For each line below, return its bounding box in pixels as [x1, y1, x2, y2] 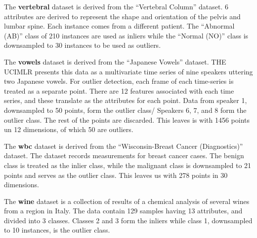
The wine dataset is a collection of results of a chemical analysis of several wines [4, 196, 250, 206]
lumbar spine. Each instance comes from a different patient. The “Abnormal [4, 21, 235, 31]
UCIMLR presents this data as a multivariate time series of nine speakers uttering [4, 66, 253, 76]
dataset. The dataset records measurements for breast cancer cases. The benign [4, 150, 244, 161]
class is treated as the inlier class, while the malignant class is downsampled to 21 [4, 160, 252, 170]
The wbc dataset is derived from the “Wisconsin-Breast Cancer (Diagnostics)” [4, 140, 243, 151]
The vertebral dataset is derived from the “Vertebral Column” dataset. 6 [4, 1, 229, 11]
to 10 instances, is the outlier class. [4, 225, 110, 235]
